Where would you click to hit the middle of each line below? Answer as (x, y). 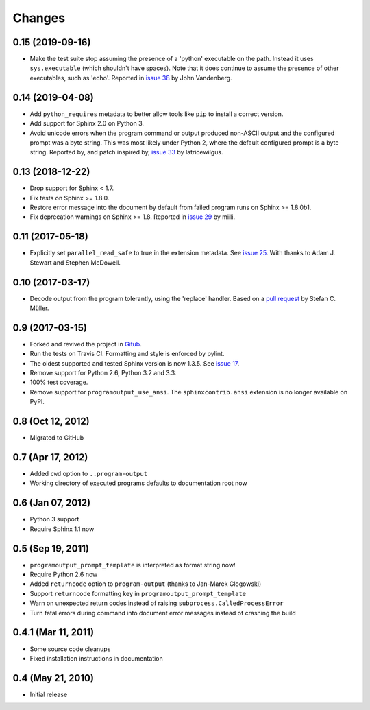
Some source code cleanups (70, 649)
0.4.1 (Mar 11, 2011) (53, 632)
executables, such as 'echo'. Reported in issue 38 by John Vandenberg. (131, 78)
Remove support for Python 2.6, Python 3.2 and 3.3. (103, 373)
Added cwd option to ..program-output (88, 474)
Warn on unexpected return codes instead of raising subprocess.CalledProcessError (157, 603)
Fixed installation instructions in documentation (97, 658)
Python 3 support (54, 519)
